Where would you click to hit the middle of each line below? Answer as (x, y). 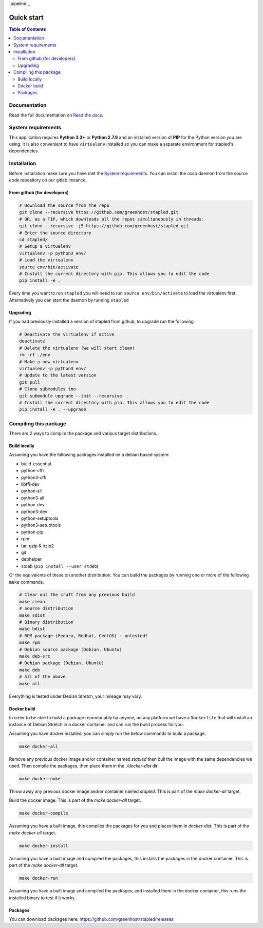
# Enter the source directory (55, 233)
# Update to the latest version (58, 375)
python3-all (33, 498)
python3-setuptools (41, 525)
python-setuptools (40, 518)
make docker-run (39, 878)
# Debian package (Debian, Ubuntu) (62, 663)
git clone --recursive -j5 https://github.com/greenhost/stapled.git (104, 226)
